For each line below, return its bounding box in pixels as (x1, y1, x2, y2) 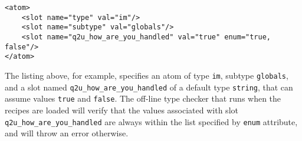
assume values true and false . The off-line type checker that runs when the (5, 92, 281, 105)
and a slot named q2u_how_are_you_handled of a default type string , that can (5, 80, 293, 93)
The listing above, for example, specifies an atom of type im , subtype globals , (5, 69, 288, 81)
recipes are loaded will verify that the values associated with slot (5, 103, 238, 116)
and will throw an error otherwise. (5, 127, 129, 139)
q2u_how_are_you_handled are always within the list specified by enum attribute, (5, 115, 298, 127)
